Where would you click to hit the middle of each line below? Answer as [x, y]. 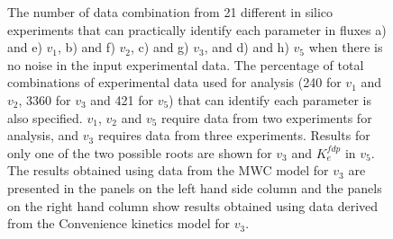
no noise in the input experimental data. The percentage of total [186, 64]
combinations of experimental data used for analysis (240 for [174, 82]
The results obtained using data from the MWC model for [168, 170]
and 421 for [122, 99]
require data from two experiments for [267, 117]
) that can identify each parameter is [270, 99]
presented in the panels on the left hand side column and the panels [195, 187]
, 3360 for [45, 99]
